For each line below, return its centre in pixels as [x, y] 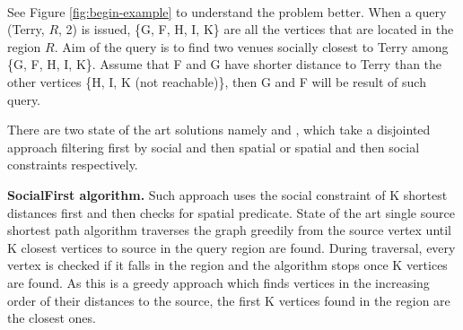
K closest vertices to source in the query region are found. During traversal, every [231, 247]
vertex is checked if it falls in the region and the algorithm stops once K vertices [227, 265]
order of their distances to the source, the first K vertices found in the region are [229, 300]
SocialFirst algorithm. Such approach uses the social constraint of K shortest [227, 194]
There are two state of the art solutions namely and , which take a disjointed [219, 130]
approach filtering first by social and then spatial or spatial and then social [214, 147]
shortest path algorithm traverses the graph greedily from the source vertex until [230, 230]
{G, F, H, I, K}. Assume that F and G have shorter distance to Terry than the [225, 64]
